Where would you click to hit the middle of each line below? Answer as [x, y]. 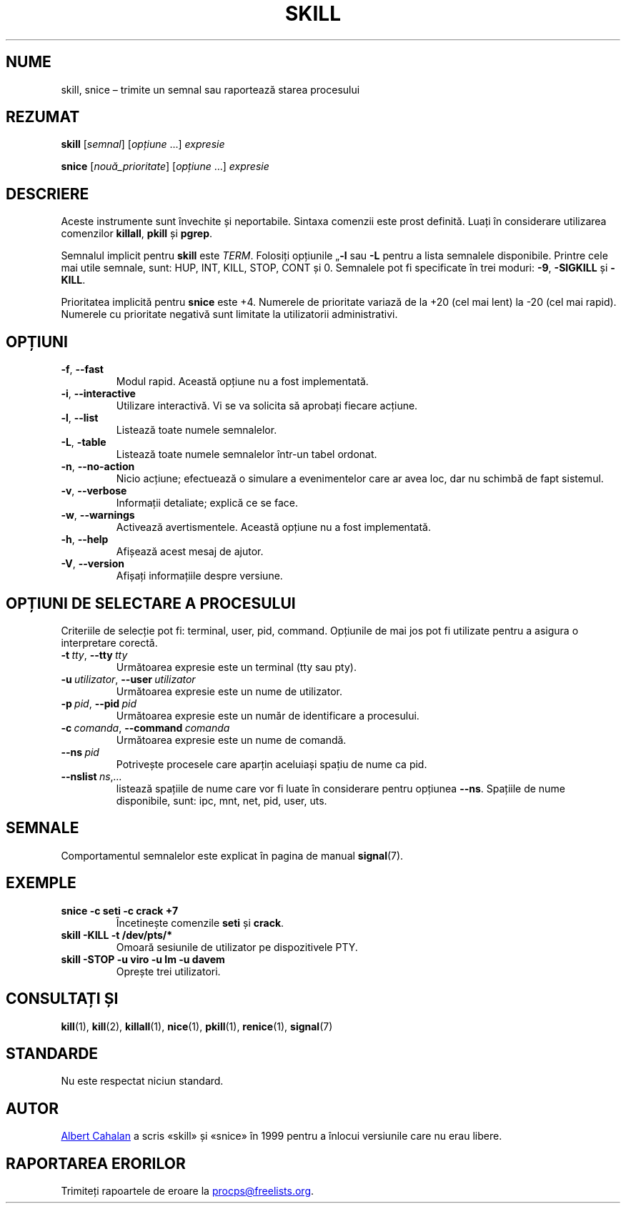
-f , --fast [82, 369]
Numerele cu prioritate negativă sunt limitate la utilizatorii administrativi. [229, 314]
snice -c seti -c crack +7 [120, 910]
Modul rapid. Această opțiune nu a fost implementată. [242, 382]
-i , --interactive [98, 394]
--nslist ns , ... [91, 776]
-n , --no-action [98, 467]
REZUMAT [43, 117]
